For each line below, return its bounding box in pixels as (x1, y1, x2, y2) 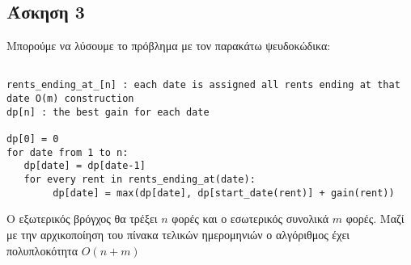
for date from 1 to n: (6, 146, 129, 158)
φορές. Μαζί (345, 210, 405, 227)
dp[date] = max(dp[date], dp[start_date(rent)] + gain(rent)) (53, 187, 395, 199)
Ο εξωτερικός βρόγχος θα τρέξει (6, 210, 158, 227)
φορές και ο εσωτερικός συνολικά (172, 210, 329, 227)
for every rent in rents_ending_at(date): (23, 174, 256, 186)
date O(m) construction (6, 93, 134, 105)
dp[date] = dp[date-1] (23, 160, 146, 172)
